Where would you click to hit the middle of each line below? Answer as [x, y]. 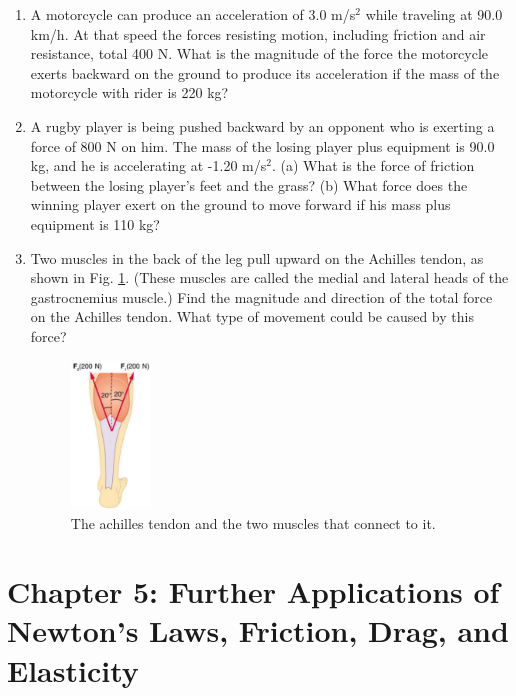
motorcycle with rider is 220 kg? [129, 92]
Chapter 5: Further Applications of [253, 591]
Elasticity [73, 669]
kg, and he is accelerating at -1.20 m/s [148, 165]
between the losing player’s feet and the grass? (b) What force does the [249, 184]
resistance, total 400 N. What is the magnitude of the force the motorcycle [259, 53]
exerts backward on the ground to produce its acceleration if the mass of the [265, 72]
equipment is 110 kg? [95, 223]
